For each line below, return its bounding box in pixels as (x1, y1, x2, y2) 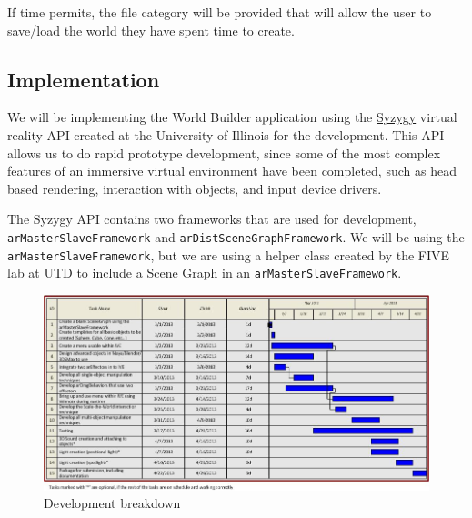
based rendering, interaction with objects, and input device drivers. (7, 178, 382, 198)
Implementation (7, 65, 160, 93)
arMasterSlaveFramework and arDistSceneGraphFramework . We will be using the (7, 227, 465, 246)
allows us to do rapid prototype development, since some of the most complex (7, 143, 441, 162)
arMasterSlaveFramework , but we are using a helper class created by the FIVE (7, 245, 450, 264)
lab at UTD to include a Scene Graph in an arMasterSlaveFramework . (7, 263, 402, 282)
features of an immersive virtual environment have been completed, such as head (7, 161, 457, 180)
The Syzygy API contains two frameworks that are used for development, (7, 209, 417, 229)
